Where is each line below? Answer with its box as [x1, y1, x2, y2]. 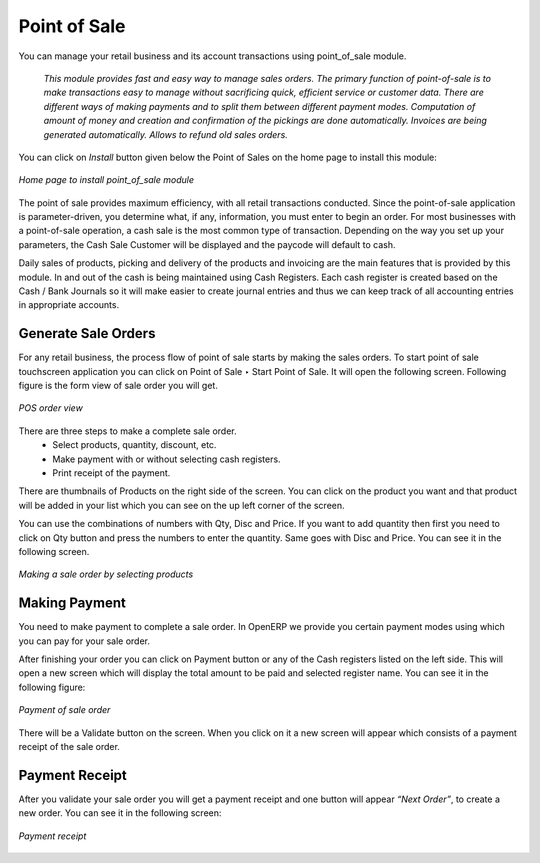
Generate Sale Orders [18, 325, 156, 342]
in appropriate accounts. [18, 299, 120, 311]
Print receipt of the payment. [52, 467, 171, 479]
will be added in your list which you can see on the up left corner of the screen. [18, 499, 345, 511]
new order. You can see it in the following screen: [18, 807, 222, 819]
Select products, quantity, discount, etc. [52, 439, 217, 451]
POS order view [18, 402, 84, 414]
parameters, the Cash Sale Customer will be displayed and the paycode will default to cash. [18, 238, 396, 250]
